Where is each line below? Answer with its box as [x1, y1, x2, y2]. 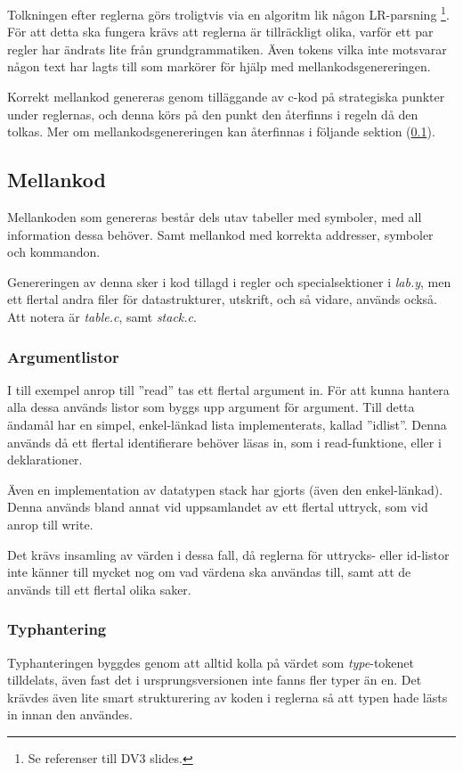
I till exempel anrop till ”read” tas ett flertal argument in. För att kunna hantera [7, 380, 450, 398]
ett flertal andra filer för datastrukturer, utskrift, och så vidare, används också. [7, 290, 438, 308]
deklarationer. [7, 450, 83, 469]
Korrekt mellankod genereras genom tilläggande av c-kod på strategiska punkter [7, 87, 445, 106]
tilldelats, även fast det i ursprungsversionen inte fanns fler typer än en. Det [7, 670, 422, 689]
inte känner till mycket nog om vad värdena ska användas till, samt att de [7, 563, 411, 581]
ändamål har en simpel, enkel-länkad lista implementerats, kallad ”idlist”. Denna [7, 415, 447, 433]
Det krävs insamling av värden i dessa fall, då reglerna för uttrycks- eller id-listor [7, 545, 450, 563]
